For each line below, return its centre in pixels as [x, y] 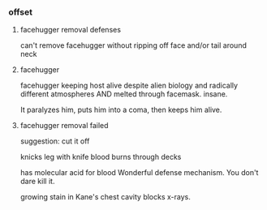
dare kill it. [37, 182]
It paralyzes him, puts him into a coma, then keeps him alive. [121, 110]
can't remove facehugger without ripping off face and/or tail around [133, 45]
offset [20, 12]
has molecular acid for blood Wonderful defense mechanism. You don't [139, 173]
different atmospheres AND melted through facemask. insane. [124, 94]
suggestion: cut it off [55, 141]
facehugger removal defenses [71, 30]
